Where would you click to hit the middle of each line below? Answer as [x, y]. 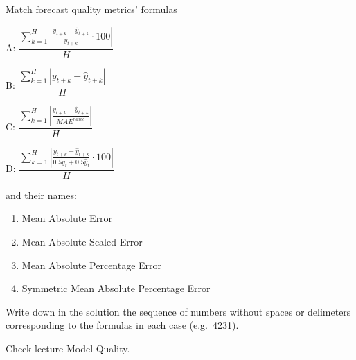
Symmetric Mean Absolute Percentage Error [116, 288]
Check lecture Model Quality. [68, 348]
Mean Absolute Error [67, 218]
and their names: [41, 195]
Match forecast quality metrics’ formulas [91, 9]
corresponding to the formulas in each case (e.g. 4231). [122, 325]
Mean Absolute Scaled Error [82, 241]
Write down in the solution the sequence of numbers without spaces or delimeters [178, 311]
